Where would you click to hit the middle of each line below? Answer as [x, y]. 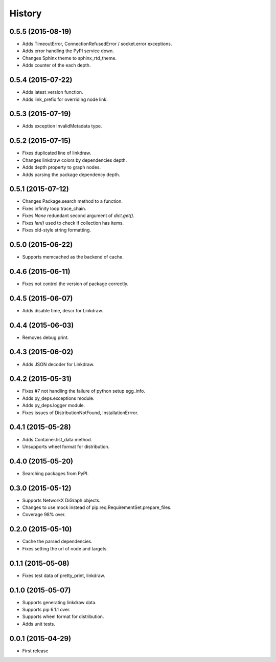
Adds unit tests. [39, 624]
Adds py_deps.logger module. [54, 405]
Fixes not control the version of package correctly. [75, 284]
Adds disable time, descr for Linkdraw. [63, 310]
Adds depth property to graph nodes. [62, 167]
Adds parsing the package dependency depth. [71, 175]
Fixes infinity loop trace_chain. [54, 208]
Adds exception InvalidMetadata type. [62, 126]
